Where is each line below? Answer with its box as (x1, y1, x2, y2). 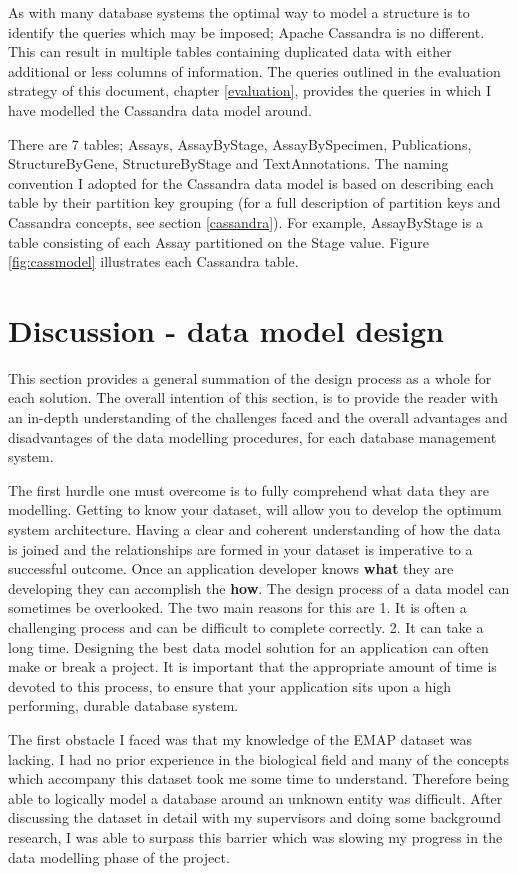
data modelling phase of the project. (8, 846, 230, 867)
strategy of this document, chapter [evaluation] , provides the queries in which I (8, 80, 492, 101)
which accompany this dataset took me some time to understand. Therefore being (8, 768, 509, 789)
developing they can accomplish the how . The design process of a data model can (8, 577, 510, 598)
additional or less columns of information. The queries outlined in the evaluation (8, 60, 501, 81)
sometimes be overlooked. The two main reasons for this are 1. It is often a (8, 597, 467, 618)
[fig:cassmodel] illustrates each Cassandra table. (8, 251, 299, 272)
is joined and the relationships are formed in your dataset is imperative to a (8, 538, 473, 559)
